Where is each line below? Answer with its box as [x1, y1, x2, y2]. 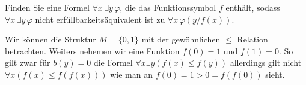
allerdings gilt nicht [230, 56, 302, 69]
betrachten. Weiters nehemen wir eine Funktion [5, 44, 180, 57]
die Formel [93, 56, 133, 69]
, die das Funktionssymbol [120, 1, 216, 13]
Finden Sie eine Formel [5, 1, 90, 13]
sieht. [265, 68, 285, 80]
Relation [237, 33, 268, 45]
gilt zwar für [5, 56, 50, 69]
